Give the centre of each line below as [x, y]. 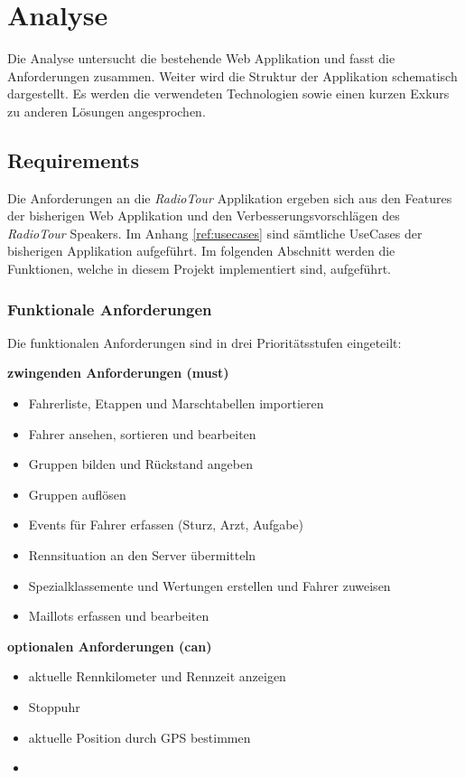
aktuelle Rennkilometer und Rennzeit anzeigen [157, 676]
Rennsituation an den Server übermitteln [142, 555]
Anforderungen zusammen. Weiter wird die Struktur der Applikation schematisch [232, 75]
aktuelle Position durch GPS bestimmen [139, 737]
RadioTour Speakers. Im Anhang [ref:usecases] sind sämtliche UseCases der [215, 233]
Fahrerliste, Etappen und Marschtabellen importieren [176, 403]
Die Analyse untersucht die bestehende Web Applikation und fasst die [201, 58]
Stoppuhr [54, 707]
